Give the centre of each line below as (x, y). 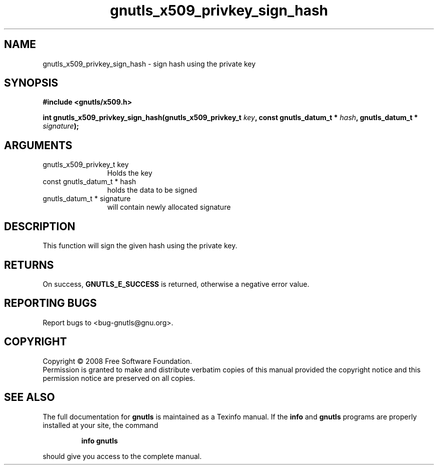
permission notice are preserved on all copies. (119, 378)
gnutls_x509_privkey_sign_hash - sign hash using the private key (149, 64)
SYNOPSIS (31, 83)
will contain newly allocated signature (169, 207)
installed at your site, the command (100, 425)
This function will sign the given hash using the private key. (140, 246)
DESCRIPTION (40, 226)
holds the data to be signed (152, 190)
